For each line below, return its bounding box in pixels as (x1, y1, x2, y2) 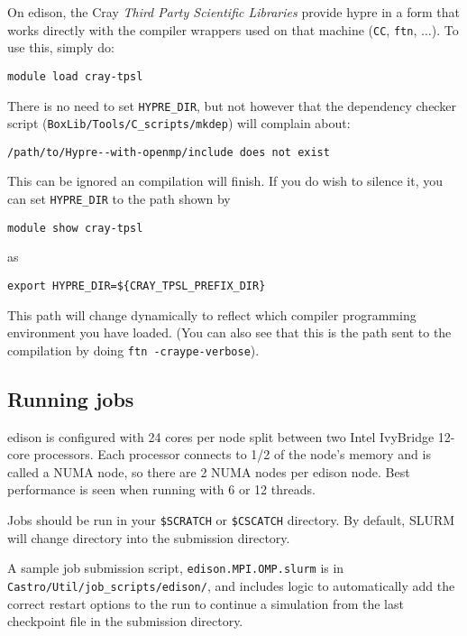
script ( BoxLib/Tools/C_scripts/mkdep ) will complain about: (7, 114, 351, 133)
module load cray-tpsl (7, 69, 143, 83)
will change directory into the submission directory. (7, 528, 290, 547)
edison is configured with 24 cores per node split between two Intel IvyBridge (7, 427, 435, 446)
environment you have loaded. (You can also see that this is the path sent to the (7, 323, 452, 342)
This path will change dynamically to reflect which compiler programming (7, 305, 417, 324)
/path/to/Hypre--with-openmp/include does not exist (7, 145, 330, 159)
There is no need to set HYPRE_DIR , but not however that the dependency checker (7, 96, 456, 115)
